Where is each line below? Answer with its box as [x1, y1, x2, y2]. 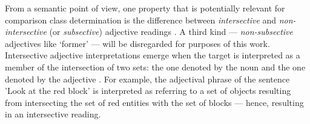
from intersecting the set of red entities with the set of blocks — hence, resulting [5, 96, 304, 108]
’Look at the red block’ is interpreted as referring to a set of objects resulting [5, 84, 291, 97]
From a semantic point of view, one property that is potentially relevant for [5, 2, 285, 14]
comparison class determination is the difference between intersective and [5, 13, 277, 26]
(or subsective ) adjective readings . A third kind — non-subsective [49, 25, 293, 38]
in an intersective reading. [5, 108, 101, 120]
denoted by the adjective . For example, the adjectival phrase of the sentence [5, 72, 290, 85]
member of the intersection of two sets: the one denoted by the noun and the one [5, 60, 306, 73]
